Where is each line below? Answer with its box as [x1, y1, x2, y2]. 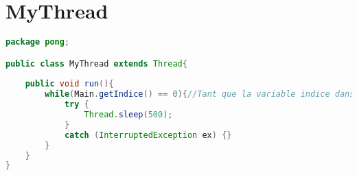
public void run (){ [25, 79, 114, 89]
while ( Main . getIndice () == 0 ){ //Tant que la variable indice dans [45, 89, 355, 100]
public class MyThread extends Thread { [5, 58, 187, 69]
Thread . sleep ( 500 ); [84, 110, 173, 120]
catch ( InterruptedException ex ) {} [64, 130, 232, 140]
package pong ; [5, 37, 70, 47]
